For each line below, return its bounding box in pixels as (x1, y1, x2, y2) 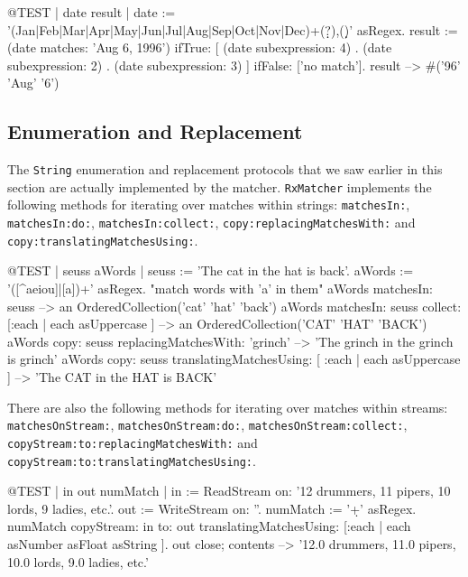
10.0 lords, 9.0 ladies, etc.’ (7, 552, 149, 571)
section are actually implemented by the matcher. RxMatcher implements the (7, 177, 432, 196)
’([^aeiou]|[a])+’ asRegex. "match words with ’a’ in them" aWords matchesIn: (7, 279, 433, 298)
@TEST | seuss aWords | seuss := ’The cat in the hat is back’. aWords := (7, 261, 414, 280)
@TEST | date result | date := (7, 3, 176, 21)
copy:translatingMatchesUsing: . (7, 230, 198, 249)
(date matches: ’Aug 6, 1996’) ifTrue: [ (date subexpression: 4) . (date (7, 38, 392, 57)
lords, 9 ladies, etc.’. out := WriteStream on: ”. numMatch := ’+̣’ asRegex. (7, 498, 417, 517)
